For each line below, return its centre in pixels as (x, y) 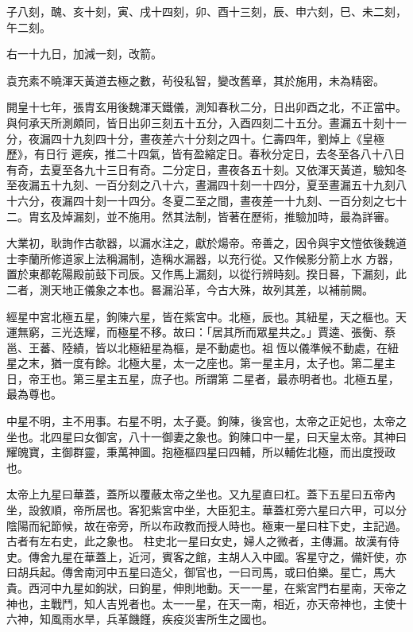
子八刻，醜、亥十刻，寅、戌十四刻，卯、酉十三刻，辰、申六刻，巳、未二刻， (206, 11)
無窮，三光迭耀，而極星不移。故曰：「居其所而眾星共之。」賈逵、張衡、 (201, 332)
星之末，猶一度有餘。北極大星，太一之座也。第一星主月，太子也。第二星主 (201, 363)
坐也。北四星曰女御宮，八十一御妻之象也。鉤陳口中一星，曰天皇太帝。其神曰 (206, 436)
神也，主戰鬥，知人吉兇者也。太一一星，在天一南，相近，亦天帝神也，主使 (201, 603)
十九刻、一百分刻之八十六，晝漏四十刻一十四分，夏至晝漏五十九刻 (223, 185)
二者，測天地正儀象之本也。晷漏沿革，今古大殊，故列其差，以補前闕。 (190, 289)
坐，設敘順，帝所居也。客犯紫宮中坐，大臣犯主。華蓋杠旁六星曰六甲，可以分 (206, 510)
